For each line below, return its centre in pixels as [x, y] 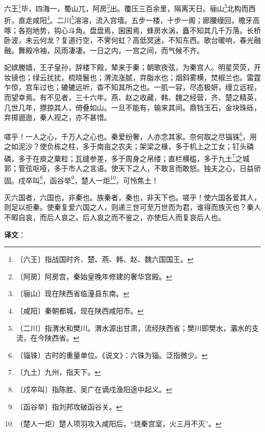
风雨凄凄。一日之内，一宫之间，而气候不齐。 [129, 50]
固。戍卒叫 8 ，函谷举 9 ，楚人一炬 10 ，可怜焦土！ [82, 179]
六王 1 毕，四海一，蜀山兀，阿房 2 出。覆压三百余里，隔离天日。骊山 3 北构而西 [130, 7]
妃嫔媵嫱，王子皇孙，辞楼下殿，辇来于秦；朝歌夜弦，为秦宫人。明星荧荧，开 [132, 67]
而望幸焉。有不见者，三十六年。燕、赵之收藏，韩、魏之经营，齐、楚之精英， [132, 97]
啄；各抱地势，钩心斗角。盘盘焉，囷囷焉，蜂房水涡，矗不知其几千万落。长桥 [132, 30]
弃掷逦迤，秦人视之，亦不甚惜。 [58, 117]
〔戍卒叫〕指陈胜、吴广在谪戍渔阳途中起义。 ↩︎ [94, 389]
